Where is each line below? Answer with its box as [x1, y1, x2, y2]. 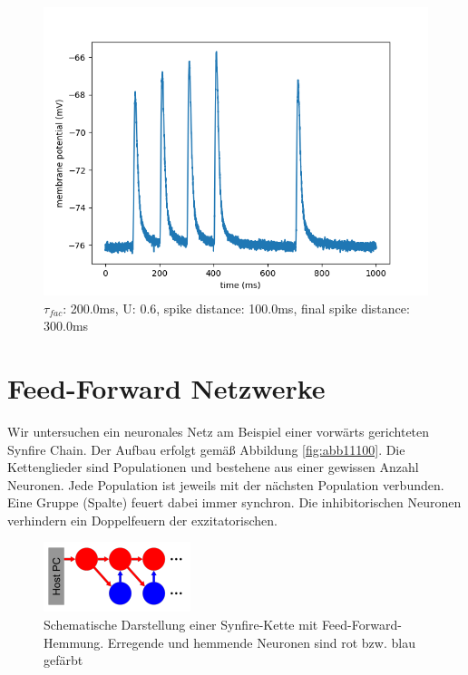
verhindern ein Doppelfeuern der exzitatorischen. [7, 510, 278, 529]
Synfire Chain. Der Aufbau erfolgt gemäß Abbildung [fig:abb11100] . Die [7, 439, 405, 458]
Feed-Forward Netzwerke [7, 369, 326, 406]
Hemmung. [44, 632, 104, 651]
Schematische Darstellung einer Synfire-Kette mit [44, 615, 318, 634]
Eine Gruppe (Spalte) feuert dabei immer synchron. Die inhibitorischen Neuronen [7, 493, 462, 512]
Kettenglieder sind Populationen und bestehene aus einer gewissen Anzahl [7, 458, 419, 477]
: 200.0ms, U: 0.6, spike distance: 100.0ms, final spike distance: [63, 298, 410, 317]
